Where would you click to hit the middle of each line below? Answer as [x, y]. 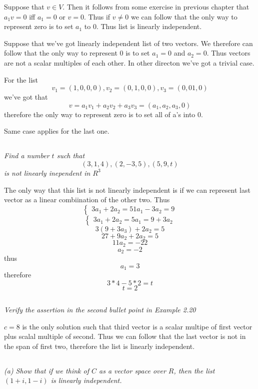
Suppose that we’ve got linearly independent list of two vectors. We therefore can [128, 43]
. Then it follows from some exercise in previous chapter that [156, 7]
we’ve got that [26, 97]
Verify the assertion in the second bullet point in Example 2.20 [100, 310]
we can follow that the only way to [184, 16]
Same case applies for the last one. [57, 131]
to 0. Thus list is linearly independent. [143, 26]
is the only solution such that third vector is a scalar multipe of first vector [137, 326]
